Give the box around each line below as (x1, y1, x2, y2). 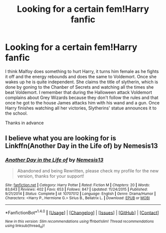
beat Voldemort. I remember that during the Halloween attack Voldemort (5, 89, 152, 95)
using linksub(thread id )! (5, 223, 45, 229)
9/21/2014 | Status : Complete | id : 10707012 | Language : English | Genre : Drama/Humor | (5, 191, 156, 196)
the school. (5, 110, 28, 116)
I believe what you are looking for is (5, 134, 116, 142)
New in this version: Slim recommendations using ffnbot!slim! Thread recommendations (5, 219, 154, 224)
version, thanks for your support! (17, 173, 84, 179)
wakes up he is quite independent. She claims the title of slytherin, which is (5, 79, 159, 85)
